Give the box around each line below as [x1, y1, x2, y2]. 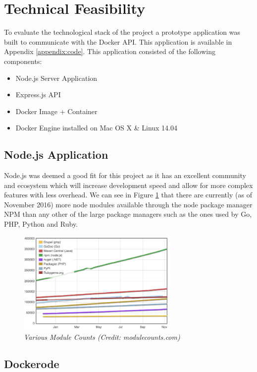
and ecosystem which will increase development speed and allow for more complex [4, 180, 253, 190]
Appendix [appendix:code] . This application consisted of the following [4, 46, 215, 57]
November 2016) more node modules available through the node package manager [4, 199, 253, 209]
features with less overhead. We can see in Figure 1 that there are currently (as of [4, 189, 252, 200]
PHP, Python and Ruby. [4, 219, 78, 229]
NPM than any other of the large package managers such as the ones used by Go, [4, 209, 252, 219]
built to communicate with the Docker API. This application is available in [4, 36, 232, 47]
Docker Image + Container [15, 106, 98, 116]
